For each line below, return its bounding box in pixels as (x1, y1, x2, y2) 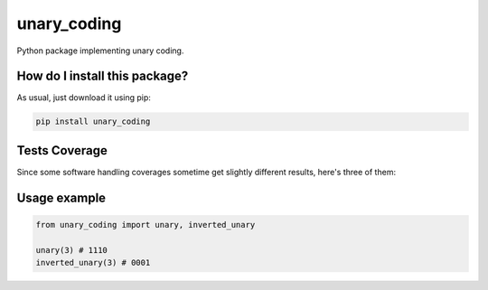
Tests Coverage (16, 143, 108, 158)
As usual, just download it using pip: (16, 92, 151, 103)
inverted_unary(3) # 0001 (35, 257, 151, 268)
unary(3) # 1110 (35, 245, 108, 255)
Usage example (16, 190, 107, 205)
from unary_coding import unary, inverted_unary (35, 220, 256, 229)
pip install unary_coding (35, 117, 151, 126)
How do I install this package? (16, 69, 189, 84)
